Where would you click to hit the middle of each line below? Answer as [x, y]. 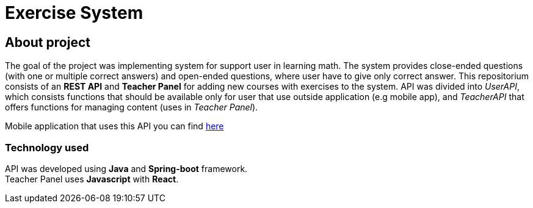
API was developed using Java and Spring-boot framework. [126, 168]
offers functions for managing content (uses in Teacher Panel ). [132, 107]
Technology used [47, 147]
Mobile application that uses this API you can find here [114, 126]
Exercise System [74, 13]
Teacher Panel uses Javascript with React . [92, 179]
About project [48, 42]
